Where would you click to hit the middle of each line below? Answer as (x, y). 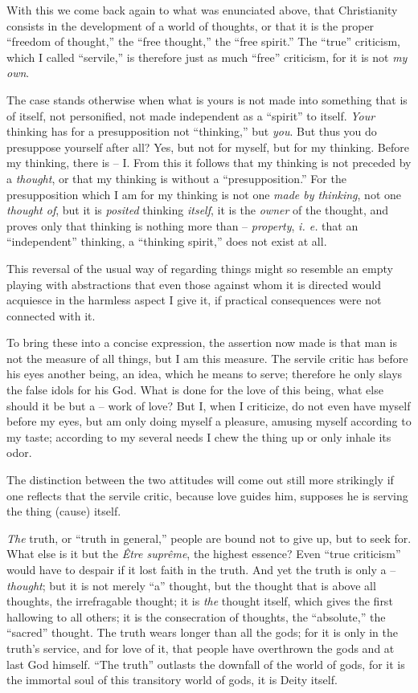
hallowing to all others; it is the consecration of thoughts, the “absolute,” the (196, 616)
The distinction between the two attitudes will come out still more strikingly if (200, 480)
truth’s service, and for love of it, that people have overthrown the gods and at (201, 648)
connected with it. (51, 315)
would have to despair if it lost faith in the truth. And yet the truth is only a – (201, 569)
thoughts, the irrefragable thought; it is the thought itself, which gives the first (200, 601)
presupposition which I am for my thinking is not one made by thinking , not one (204, 194)
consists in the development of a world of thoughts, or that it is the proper (191, 25)
